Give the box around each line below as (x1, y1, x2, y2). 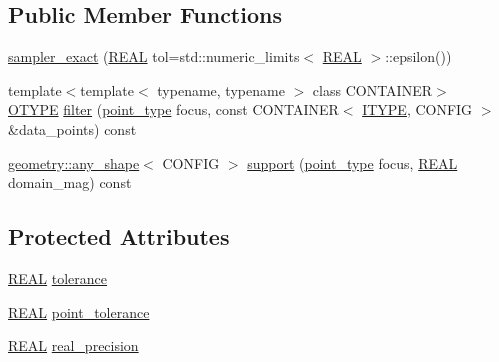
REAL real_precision (8, 335, 139, 356)
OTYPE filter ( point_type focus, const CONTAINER (8, 99, 339, 120)
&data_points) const (8, 118, 137, 139)
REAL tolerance (8, 267, 108, 288)
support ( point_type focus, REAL (247, 152, 458, 173)
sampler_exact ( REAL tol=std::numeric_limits (8, 46, 300, 67)
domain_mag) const (8, 172, 132, 193)
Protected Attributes (8, 221, 230, 252)
